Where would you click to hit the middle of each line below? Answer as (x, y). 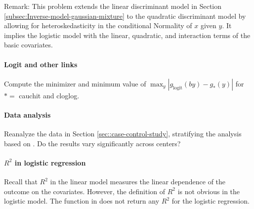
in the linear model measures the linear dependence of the (138, 182)
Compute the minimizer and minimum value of (75, 83)
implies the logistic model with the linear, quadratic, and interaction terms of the (127, 35)
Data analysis (27, 114)
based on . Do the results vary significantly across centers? (92, 143)
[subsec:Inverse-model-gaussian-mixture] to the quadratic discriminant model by (125, 16)
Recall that (21, 182)
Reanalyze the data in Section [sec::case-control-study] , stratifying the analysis (123, 134)
